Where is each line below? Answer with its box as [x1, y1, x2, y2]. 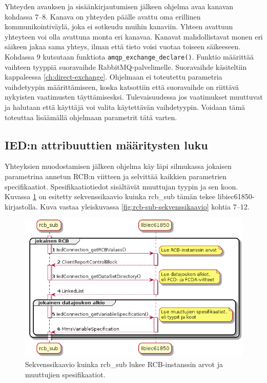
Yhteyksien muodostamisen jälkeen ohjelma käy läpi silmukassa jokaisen [5, 161, 232, 171]
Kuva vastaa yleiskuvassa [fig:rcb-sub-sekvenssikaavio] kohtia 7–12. [40, 201, 250, 212]
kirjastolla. [5, 201, 38, 212]
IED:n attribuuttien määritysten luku [5, 137, 208, 152]
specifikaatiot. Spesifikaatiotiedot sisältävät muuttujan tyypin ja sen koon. [5, 181, 238, 191]
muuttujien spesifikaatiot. [25, 369, 106, 379]
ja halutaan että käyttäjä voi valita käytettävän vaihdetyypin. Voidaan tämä [5, 102, 245, 112]
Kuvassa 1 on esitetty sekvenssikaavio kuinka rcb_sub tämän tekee [5, 191, 216, 202]
